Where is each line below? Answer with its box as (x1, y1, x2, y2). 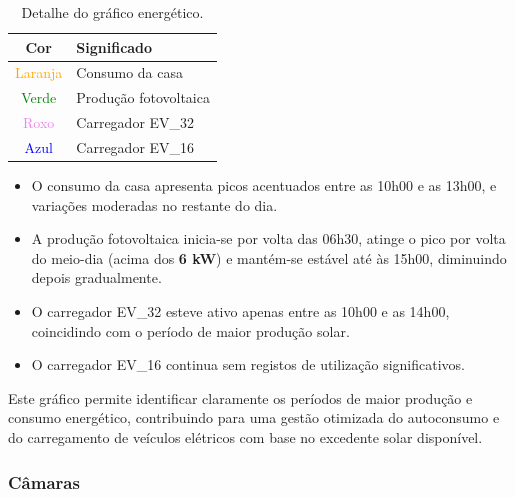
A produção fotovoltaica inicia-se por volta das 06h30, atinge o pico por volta (31, 228, 506, 249)
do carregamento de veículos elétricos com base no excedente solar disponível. (8, 427, 483, 447)
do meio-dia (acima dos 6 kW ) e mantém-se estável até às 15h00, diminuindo (31, 247, 507, 268)
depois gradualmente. (31, 267, 162, 288)
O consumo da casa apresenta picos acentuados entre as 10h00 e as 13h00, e (31, 175, 497, 196)
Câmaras (8, 469, 80, 494)
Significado (76, 36, 153, 57)
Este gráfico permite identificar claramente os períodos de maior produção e (8, 387, 473, 408)
